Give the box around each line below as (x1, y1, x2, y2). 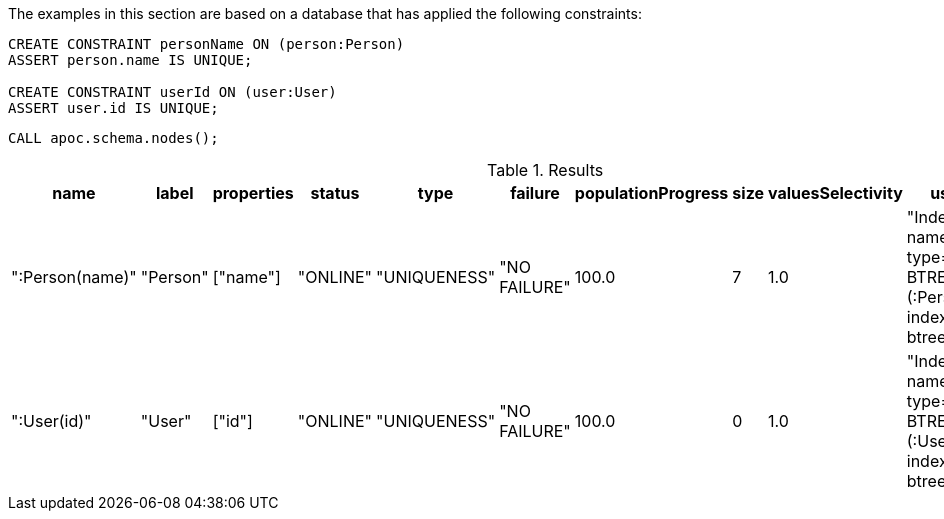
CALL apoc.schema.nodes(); (8, 130, 219, 146)
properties (212, 183, 294, 203)
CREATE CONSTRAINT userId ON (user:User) (8, 84, 337, 100)
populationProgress (574, 183, 729, 203)
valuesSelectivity (768, 183, 903, 203)
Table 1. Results (487, 160, 604, 180)
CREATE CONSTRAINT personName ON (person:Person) (8, 36, 405, 52)
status (310, 183, 360, 203)
